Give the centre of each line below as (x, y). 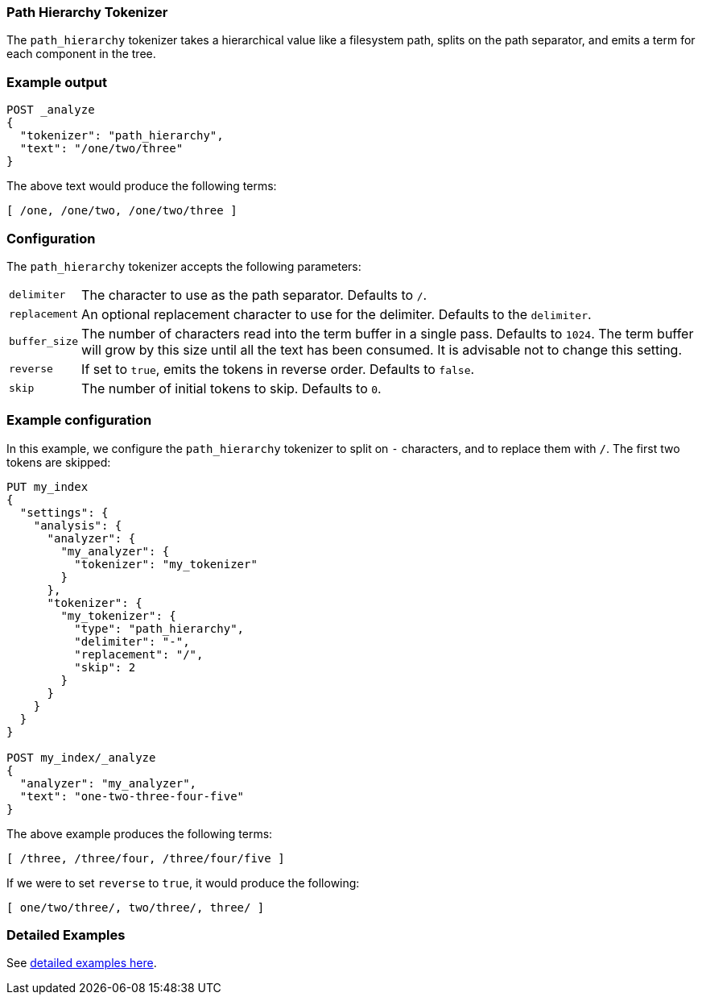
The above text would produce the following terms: (142, 186)
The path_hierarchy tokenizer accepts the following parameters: (184, 266)
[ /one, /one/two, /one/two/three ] (122, 211)
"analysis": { (78, 525)
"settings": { (64, 512)
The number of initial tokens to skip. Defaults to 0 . (231, 388)
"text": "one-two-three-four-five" (132, 796)
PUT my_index (47, 486)
